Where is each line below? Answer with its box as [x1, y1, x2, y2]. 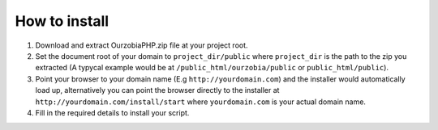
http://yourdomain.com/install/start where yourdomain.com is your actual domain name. [35, 97, 367, 107]
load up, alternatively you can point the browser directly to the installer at [35, 86, 280, 95]
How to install [15, 12, 109, 30]
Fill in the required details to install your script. [35, 107, 190, 117]
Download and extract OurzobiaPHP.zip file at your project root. [35, 40, 248, 50]
